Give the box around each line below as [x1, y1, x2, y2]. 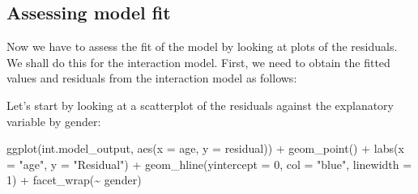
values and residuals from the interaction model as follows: [6, 70, 297, 86]
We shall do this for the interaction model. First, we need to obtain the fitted [6, 53, 390, 70]
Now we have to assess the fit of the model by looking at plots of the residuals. [6, 38, 398, 55]
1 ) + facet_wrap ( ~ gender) [6, 171, 142, 188]
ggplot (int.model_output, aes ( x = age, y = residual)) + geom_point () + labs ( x [6, 140, 404, 157]
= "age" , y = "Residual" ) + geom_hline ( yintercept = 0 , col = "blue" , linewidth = [6, 155, 412, 172]
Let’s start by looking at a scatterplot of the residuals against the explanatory [6, 96, 394, 113]
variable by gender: [6, 112, 101, 129]
